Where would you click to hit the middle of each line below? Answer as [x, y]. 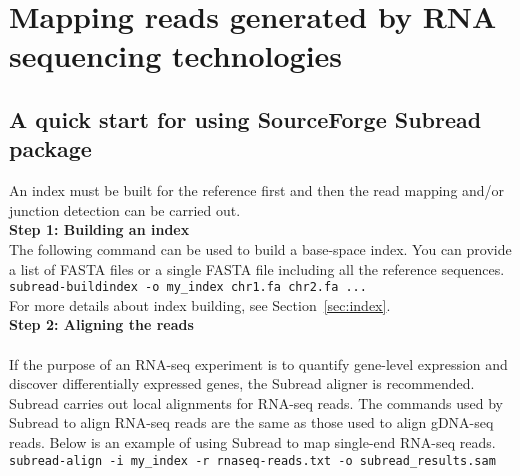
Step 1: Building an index [99, 229]
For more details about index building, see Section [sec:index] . [200, 304]
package [50, 148]
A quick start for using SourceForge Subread [245, 118]
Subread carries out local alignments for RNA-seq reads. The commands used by [256, 402]
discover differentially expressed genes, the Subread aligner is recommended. [242, 383]
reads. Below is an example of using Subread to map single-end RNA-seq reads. [252, 441]
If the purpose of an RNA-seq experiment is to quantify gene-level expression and [258, 363]
